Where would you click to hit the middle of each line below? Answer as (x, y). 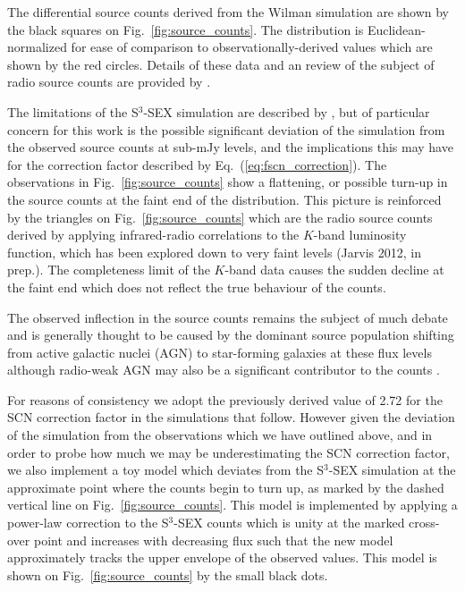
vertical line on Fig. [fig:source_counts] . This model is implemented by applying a (232, 505)
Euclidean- (396, 29)
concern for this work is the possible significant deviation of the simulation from (226, 129)
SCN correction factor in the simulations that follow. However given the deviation (231, 417)
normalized (37, 47)
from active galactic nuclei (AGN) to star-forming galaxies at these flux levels (220, 352)
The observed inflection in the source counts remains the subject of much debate (228, 317)
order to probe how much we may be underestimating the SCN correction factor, (228, 452)
